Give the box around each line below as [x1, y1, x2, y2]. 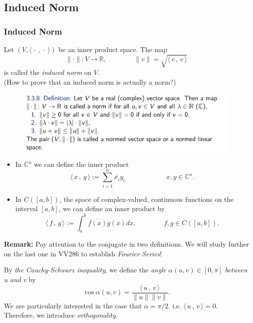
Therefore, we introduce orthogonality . [4, 310, 118, 320]
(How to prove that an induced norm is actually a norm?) [4, 76, 176, 87]
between [225, 265, 248, 275]
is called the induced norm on [4, 67, 92, 77]
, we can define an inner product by [58, 203, 165, 214]
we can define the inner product [34, 159, 129, 169]
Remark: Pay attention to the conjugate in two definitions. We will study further [4, 239, 249, 249]
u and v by [4, 274, 36, 285]
